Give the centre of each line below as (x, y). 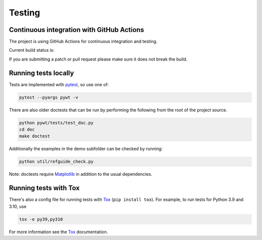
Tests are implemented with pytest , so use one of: (59, 84)
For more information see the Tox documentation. (58, 232)
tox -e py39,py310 (41, 219)
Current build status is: (32, 50)
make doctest (35, 136)
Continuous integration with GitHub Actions (76, 30)
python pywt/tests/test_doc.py (57, 123)
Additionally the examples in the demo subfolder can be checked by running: (86, 149)
